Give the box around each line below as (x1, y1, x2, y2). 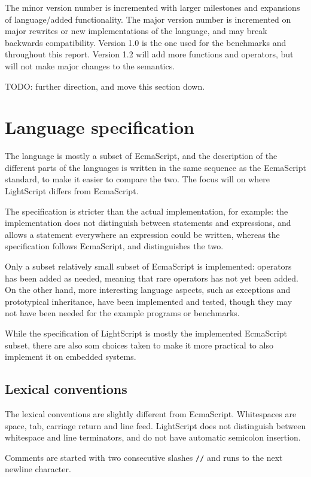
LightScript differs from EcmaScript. (5, 185, 139, 197)
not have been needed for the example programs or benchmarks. (5, 307, 240, 319)
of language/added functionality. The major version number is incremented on (5, 13, 291, 25)
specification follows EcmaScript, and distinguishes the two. (5, 240, 224, 252)
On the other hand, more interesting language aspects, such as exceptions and (5, 283, 291, 296)
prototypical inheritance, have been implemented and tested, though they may (5, 295, 292, 307)
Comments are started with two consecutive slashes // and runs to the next (5, 451, 283, 463)
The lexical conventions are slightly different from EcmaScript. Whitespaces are (5, 407, 297, 420)
